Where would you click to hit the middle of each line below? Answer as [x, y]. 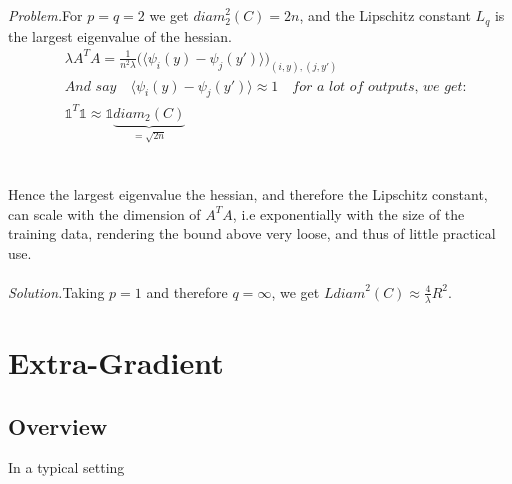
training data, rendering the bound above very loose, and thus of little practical [252, 233]
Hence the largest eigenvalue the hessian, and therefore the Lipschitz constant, [248, 194]
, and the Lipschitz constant [385, 15]
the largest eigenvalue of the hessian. [120, 35]
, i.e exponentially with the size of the [348, 213]
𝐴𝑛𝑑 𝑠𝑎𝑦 [90, 86]
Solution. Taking [56, 291]
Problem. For [45, 15]
